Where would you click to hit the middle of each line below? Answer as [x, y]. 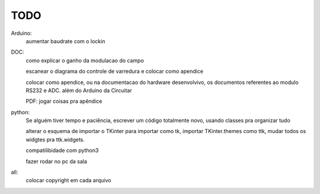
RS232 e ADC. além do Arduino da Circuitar [79, 90]
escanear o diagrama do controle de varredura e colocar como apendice [115, 72]
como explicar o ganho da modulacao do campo [85, 60]
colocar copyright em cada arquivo [68, 180]
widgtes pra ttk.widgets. [55, 140]
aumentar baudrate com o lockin [65, 41]
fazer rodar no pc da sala [56, 161]
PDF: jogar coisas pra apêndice [64, 101]
